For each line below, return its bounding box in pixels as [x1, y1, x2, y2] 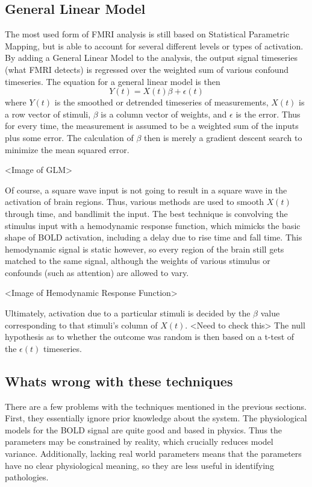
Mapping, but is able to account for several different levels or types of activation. [5, 39, 304, 52]
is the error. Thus [236, 107, 301, 120]
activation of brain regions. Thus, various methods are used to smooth [5, 195, 264, 208]
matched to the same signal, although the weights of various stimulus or [5, 254, 270, 267]
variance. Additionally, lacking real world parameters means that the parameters [5, 447, 302, 460]
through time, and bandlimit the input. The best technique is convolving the [5, 207, 288, 219]
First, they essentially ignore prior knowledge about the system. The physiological [5, 412, 307, 424]
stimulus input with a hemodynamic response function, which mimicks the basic [5, 219, 301, 231]
